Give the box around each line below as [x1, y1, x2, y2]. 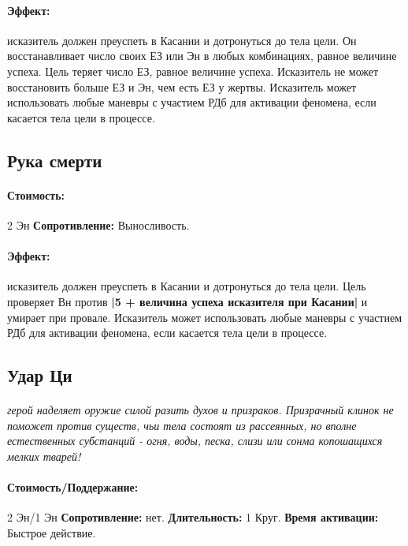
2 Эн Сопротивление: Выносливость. [7, 216, 190, 233]
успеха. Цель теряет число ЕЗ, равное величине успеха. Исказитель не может [7, 62, 379, 79]
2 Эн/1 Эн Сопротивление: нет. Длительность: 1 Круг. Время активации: [7, 509, 379, 525]
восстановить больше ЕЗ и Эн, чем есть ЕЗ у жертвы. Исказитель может [7, 78, 357, 95]
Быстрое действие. [7, 524, 96, 540]
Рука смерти [7, 148, 102, 172]
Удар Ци [7, 363, 72, 387]
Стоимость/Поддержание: [7, 479, 139, 496]
